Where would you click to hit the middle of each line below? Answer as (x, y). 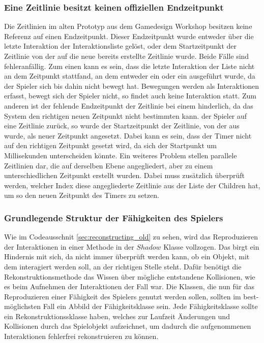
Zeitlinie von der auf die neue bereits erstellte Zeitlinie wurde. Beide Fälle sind (127, 56)
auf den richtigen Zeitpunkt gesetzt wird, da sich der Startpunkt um (111, 145)
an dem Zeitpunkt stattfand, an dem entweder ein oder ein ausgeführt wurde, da (130, 76)
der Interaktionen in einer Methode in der (69, 246)
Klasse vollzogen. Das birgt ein (211, 246)
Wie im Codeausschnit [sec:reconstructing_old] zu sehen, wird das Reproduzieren (131, 237)
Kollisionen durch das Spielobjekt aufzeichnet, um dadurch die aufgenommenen (128, 326)
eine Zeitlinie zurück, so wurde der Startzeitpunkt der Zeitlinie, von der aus (122, 126)
